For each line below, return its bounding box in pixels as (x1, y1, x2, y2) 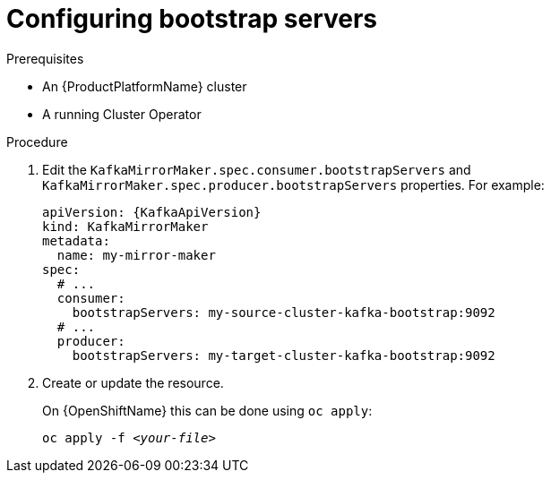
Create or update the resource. (42, 374, 224, 390)
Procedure (6, 133, 68, 150)
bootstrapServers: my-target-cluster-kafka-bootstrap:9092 (72, 347, 495, 363)
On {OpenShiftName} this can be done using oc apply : (42, 402, 373, 418)
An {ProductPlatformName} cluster (42, 78, 247, 94)
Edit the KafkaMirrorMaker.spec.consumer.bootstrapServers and (42, 161, 471, 177)
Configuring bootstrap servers (6, 4, 378, 34)
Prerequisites (6, 50, 84, 66)
